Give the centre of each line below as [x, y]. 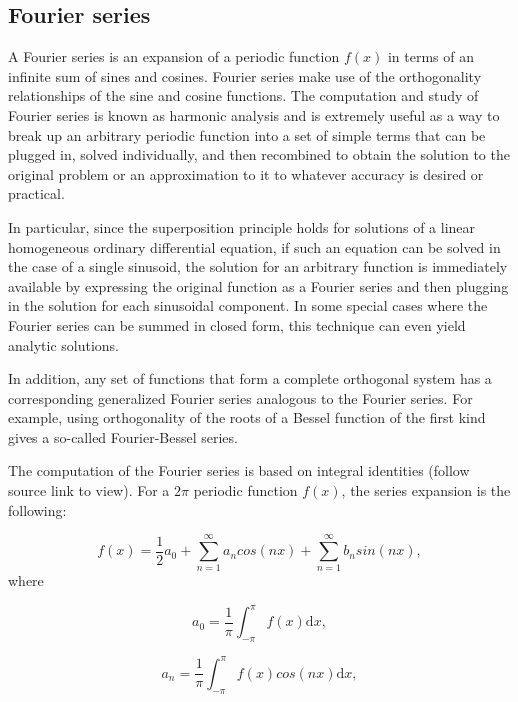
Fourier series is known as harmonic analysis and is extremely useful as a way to [254, 114]
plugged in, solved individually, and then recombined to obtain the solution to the [259, 154]
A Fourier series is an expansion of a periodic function [174, 56]
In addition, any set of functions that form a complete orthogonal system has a [250, 378]
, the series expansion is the [426, 490]
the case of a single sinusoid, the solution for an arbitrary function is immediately [258, 266]
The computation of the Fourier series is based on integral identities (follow [239, 470]
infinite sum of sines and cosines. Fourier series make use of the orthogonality [245, 75]
